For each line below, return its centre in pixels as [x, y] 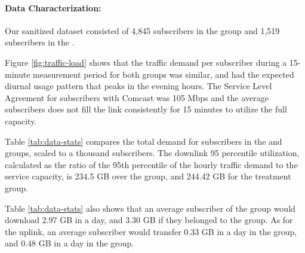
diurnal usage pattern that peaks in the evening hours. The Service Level [138, 86]
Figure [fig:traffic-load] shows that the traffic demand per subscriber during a [146, 62]
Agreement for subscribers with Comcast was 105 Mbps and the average [137, 97]
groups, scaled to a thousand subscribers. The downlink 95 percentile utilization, [152, 153]
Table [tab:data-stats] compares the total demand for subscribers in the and [144, 141]
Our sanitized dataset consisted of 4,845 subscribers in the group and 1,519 [142, 30]
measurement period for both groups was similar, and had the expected [164, 74]
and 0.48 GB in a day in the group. [70, 243]
